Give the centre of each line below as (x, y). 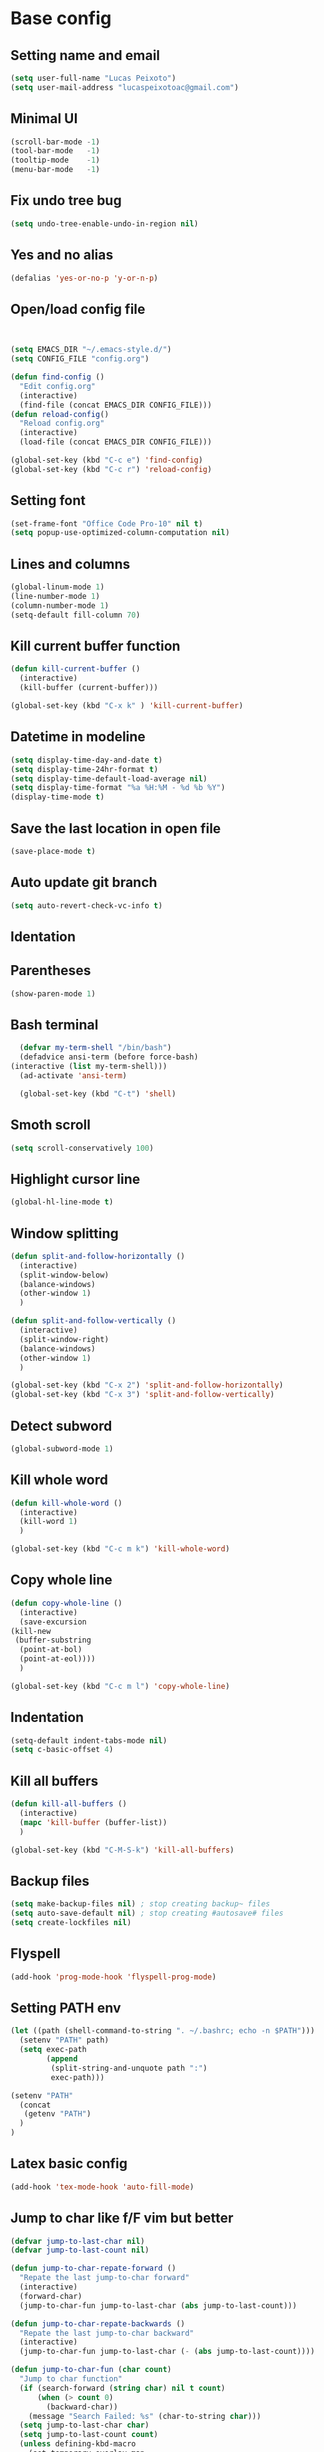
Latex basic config (69, 2163)
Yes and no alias (62, 255)
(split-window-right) (64, 1339)
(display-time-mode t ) (57, 797)
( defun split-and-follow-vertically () (93, 1321)
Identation (43, 936)
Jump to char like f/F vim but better (122, 2218)
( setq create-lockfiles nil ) (71, 1923)
